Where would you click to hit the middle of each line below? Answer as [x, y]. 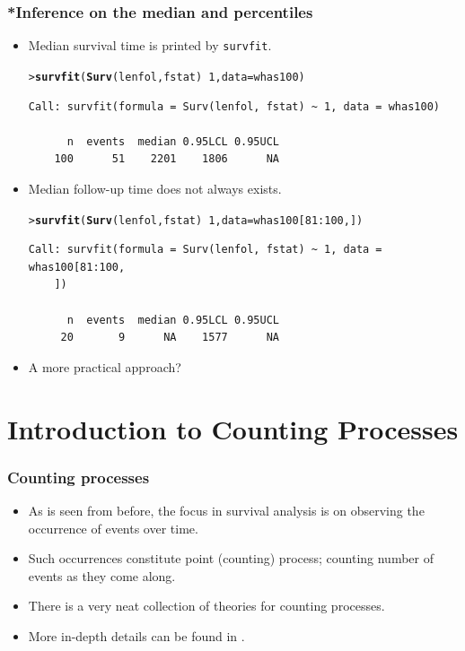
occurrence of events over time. [113, 528]
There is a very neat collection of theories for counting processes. [206, 606]
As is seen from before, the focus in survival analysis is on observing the [226, 510]
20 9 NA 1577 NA [170, 338]
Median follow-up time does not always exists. [155, 188]
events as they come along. [102, 575]
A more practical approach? [105, 366]
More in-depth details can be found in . [136, 635]
